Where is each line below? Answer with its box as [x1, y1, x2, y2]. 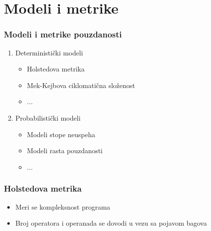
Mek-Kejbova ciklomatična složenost [27, 80, 135, 90]
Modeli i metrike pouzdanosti [4, 28, 122, 40]
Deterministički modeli [15, 47, 83, 57]
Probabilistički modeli [15, 112, 81, 123]
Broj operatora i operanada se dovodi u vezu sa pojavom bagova [15, 218, 207, 228]
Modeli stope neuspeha [27, 129, 95, 139]
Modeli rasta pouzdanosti [27, 145, 103, 156]
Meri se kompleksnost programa [15, 201, 110, 212]
